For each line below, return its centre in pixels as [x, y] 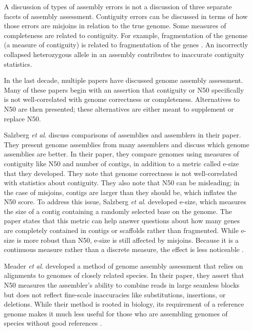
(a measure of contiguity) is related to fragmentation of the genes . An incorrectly [126, 45]
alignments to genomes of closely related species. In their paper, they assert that [124, 275]
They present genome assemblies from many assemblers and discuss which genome [127, 144]
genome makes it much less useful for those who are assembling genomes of [116, 313]
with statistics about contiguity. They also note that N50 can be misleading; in [122, 183]
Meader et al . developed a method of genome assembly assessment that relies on [124, 265]
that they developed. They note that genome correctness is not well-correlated [121, 173]
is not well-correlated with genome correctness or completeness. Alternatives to [122, 99]
